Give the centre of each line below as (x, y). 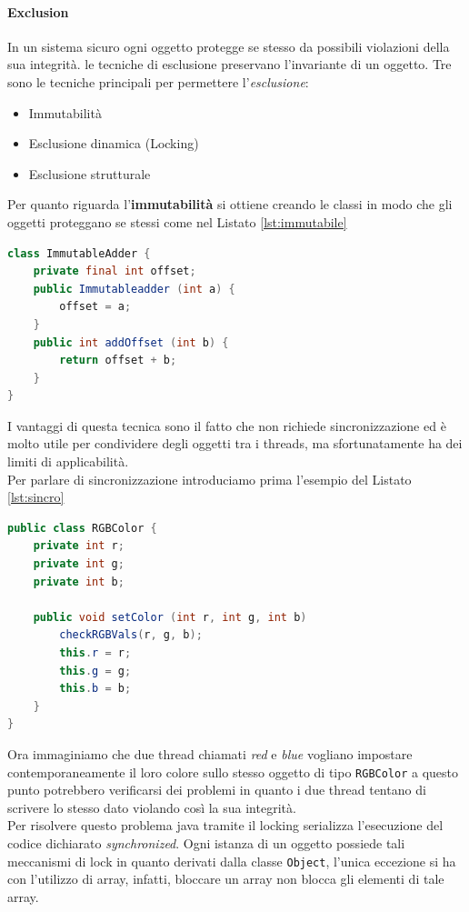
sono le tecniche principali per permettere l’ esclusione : (158, 81)
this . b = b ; (95, 689)
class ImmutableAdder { (79, 253)
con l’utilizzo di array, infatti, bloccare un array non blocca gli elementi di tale (226, 879)
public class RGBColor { (82, 528)
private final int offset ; (115, 271)
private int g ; (79, 564)
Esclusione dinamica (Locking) (114, 143)
